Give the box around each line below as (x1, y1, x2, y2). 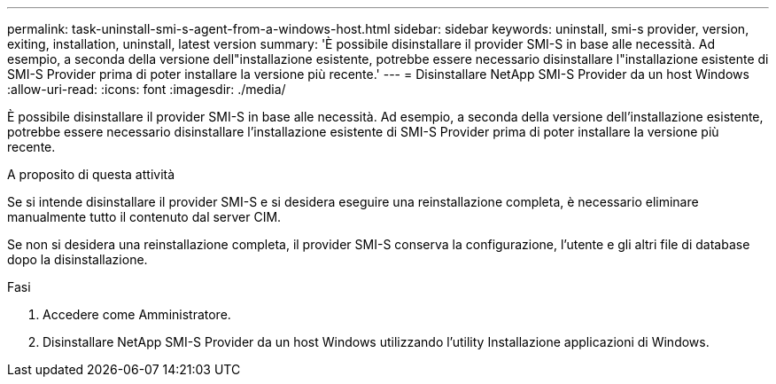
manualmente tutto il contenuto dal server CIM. (7, 209, 282, 224)
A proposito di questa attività (7, 167, 175, 182)
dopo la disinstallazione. (7, 252, 148, 267)
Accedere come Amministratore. (43, 307, 231, 322)
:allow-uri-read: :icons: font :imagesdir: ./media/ (7, 82, 286, 97)
